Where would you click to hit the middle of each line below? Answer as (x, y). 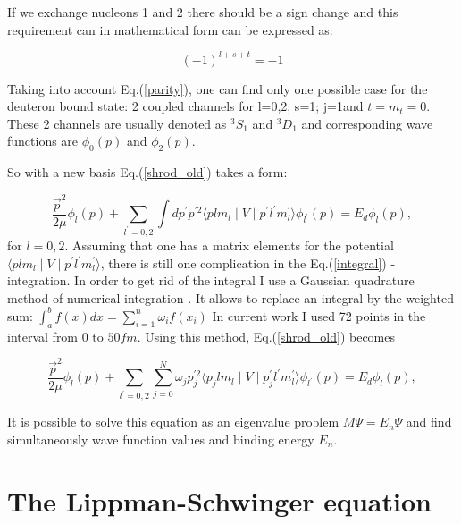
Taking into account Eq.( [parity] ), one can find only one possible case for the (218, 88)
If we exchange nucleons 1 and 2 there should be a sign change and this (203, 12)
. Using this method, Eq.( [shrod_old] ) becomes (266, 336)
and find (429, 422)
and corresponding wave (367, 123)
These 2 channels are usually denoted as (117, 123)
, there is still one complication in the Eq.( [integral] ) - (248, 262)
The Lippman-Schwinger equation (219, 500)
